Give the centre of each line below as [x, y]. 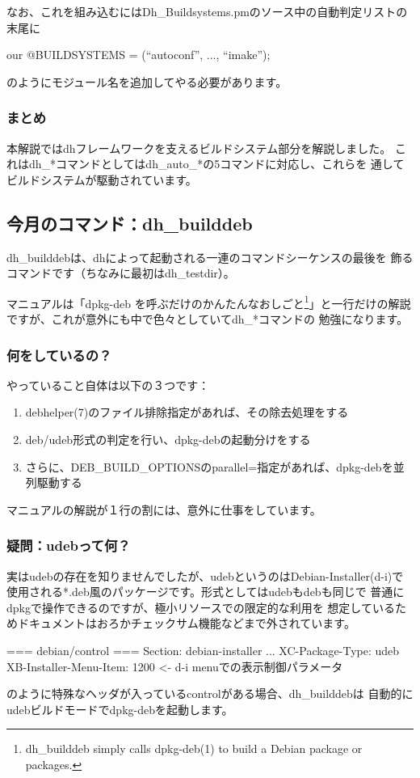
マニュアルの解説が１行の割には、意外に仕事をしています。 [164, 509]
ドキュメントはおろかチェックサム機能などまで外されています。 [186, 623]
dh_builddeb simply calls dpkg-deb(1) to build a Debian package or [194, 748]
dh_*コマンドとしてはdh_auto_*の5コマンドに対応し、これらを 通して [216, 164]
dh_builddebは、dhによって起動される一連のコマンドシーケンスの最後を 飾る [210, 257]
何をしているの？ [59, 355]
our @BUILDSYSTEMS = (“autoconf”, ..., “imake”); [139, 55]
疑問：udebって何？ [69, 545]
